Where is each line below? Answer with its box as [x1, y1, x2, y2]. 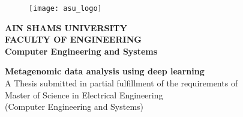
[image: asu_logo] [29, 4, 102, 13]
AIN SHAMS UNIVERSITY [5, 21, 127, 34]
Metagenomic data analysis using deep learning [5, 65, 205, 77]
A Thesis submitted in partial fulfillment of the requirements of [5, 77, 238, 89]
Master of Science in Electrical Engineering [5, 88, 163, 101]
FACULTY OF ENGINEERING [5, 33, 142, 46]
